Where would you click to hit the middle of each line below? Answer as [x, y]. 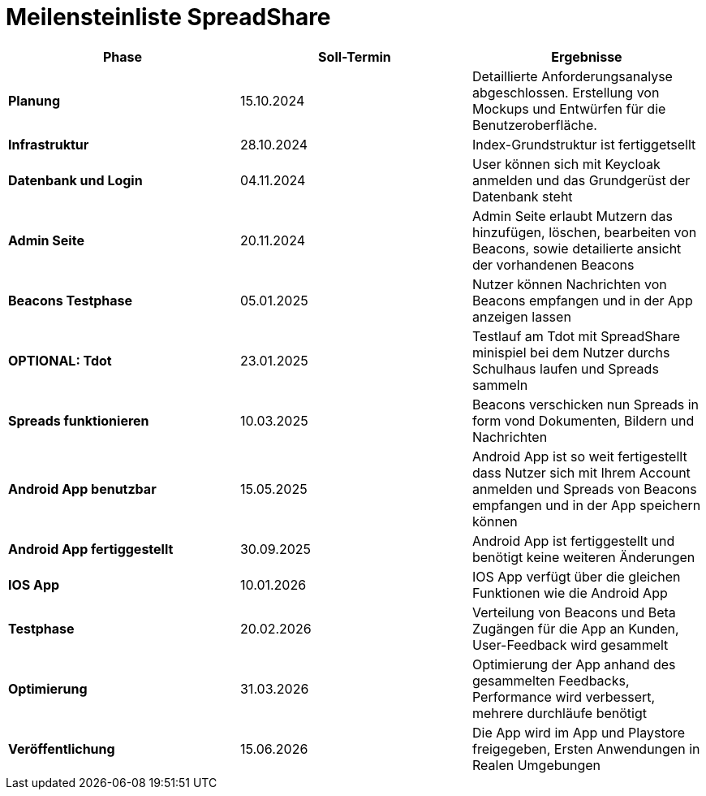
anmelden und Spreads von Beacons [584, 489]
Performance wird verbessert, [564, 696]
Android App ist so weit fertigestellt [579, 456]
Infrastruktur [49, 144]
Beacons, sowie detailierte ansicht [577, 248]
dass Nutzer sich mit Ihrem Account [581, 472]
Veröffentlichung [62, 748]
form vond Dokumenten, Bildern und [583, 420]
